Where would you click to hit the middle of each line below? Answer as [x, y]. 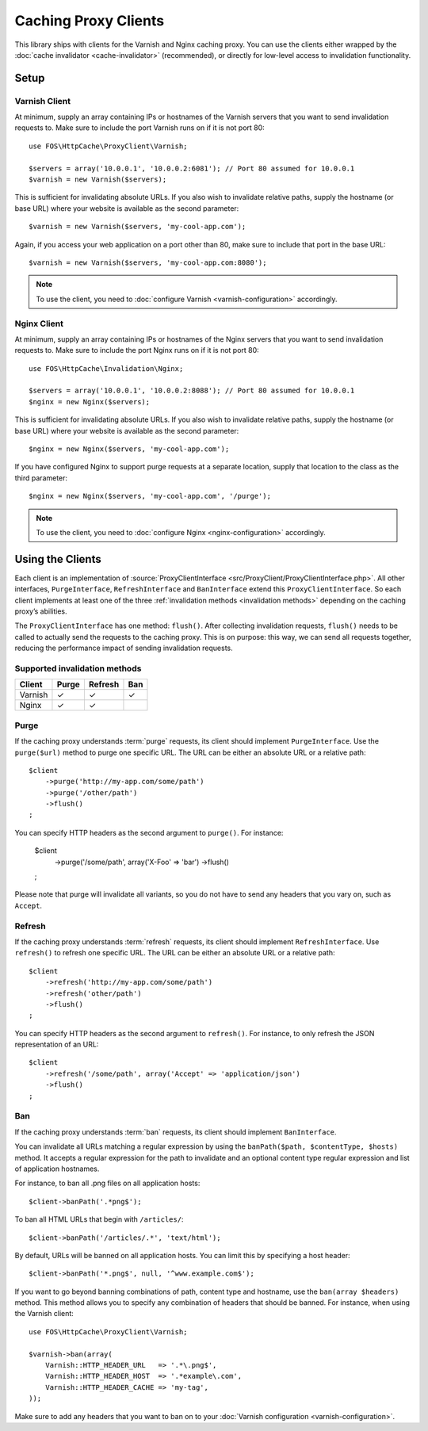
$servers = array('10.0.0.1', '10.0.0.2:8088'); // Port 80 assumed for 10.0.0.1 [192, 391]
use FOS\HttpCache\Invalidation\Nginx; [106, 368]
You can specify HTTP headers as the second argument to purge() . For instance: [149, 832]
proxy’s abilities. [41, 611]
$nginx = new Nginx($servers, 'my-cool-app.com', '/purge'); [150, 496]
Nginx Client [39, 323]
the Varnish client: [44, 1314]
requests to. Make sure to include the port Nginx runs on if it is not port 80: [137, 350]
